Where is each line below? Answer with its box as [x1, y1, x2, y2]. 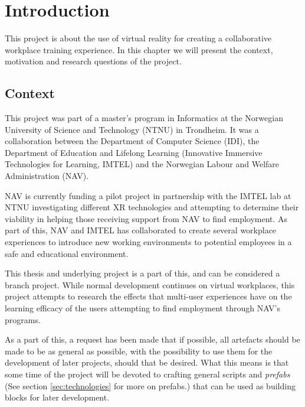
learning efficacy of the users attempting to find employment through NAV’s [5, 302, 281, 314]
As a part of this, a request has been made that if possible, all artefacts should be [5, 333, 300, 346]
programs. [5, 313, 41, 325]
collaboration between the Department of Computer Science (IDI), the [5, 135, 260, 147]
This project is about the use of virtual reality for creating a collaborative [5, 32, 271, 44]
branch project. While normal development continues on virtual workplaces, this [5, 278, 295, 291]
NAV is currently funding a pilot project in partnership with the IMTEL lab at [5, 189, 291, 201]
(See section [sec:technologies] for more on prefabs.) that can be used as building [5, 379, 296, 392]
